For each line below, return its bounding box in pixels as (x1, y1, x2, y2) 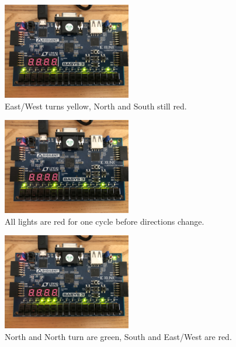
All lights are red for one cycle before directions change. (5, 215, 204, 227)
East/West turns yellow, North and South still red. (5, 99, 187, 112)
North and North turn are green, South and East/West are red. (5, 330, 232, 342)
